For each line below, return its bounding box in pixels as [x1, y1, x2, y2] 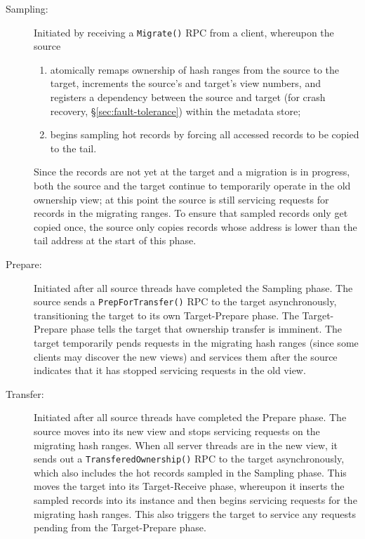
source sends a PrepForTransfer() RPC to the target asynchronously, [34, 294, 337, 309]
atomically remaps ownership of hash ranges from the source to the [50, 62, 340, 76]
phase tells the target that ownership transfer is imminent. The [70, 321, 343, 336]
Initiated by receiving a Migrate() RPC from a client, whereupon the [34, 25, 334, 39]
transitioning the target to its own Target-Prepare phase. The [34, 307, 299, 322]
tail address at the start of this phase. [34, 233, 197, 248]
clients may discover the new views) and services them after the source [34, 349, 338, 364]
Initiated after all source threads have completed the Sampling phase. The [34, 280, 353, 295]
